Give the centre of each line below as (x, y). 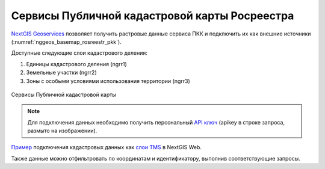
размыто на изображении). (62, 131)
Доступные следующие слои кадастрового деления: (79, 53)
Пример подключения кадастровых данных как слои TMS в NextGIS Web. (106, 147)
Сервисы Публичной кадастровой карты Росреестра (153, 16)
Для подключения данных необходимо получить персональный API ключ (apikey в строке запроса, (156, 122)
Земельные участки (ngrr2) (61, 73)
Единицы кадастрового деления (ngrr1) (77, 64)
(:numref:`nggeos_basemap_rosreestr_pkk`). (66, 41)
